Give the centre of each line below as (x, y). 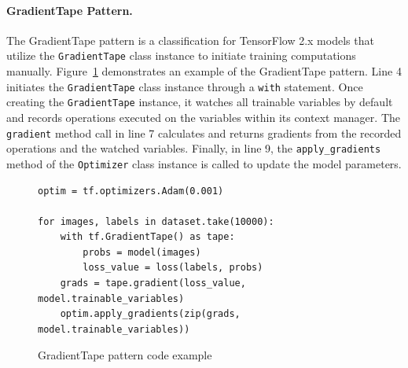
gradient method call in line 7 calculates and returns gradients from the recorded (204, 132)
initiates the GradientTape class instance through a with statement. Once (185, 86)
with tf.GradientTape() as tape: (147, 237)
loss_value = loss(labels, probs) (173, 268)
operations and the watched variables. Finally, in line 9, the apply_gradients (194, 148)
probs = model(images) (142, 252)
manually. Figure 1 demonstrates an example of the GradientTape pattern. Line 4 (204, 71)
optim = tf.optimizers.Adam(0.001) (131, 191)
